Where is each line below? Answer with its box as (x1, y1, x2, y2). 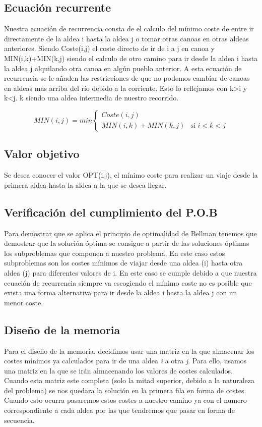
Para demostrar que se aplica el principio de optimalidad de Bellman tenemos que (4, 228, 257, 238)
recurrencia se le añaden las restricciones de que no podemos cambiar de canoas (4, 73, 250, 83)
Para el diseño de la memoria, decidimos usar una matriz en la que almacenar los (4, 345, 254, 356)
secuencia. (4, 414, 35, 425)
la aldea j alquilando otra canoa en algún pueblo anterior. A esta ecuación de (4, 63, 242, 73)
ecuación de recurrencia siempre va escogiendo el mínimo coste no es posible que (4, 277, 252, 288)
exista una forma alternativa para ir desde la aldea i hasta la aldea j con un (4, 287, 237, 298)
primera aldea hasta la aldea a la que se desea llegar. (4, 179, 167, 190)
